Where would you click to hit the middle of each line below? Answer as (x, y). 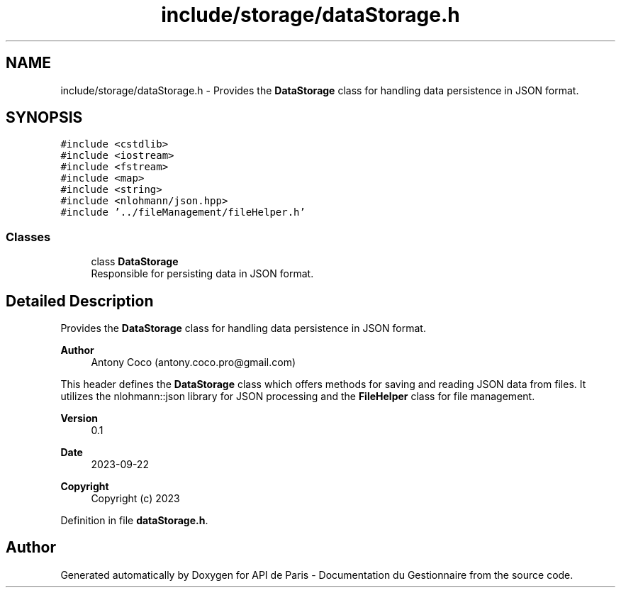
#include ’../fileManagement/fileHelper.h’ (183, 212)
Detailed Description (80, 301)
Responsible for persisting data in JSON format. (202, 274)
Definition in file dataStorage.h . (134, 521)
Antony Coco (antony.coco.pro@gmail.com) (194, 362)
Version (79, 419)
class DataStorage (135, 262)
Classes (28, 237)
